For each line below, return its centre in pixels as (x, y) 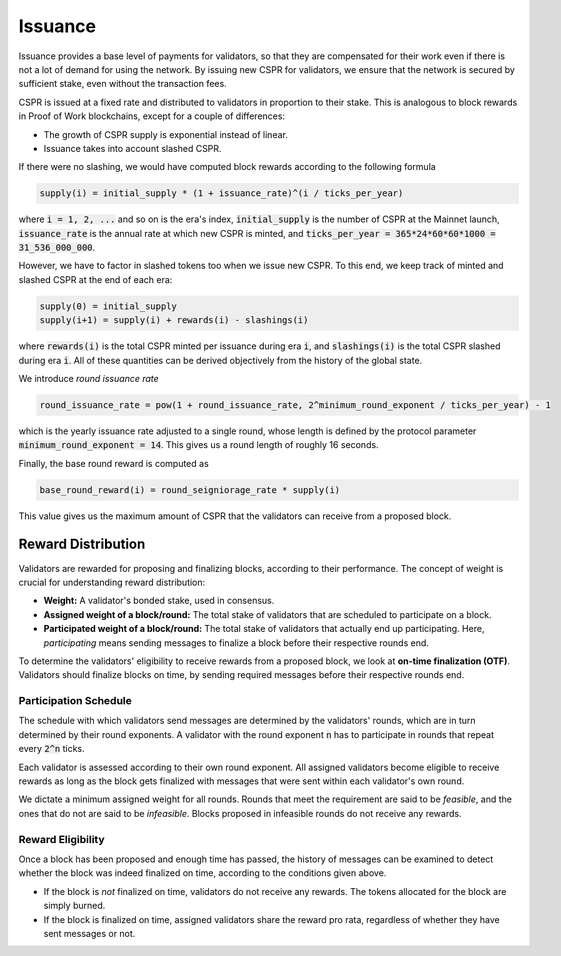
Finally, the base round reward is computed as (113, 463)
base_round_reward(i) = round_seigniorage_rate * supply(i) (190, 489)
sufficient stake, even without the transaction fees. (122, 84)
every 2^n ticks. (51, 749)
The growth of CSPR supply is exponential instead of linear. (166, 134)
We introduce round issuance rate (88, 378)
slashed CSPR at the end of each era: (95, 279)
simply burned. (74, 906)
